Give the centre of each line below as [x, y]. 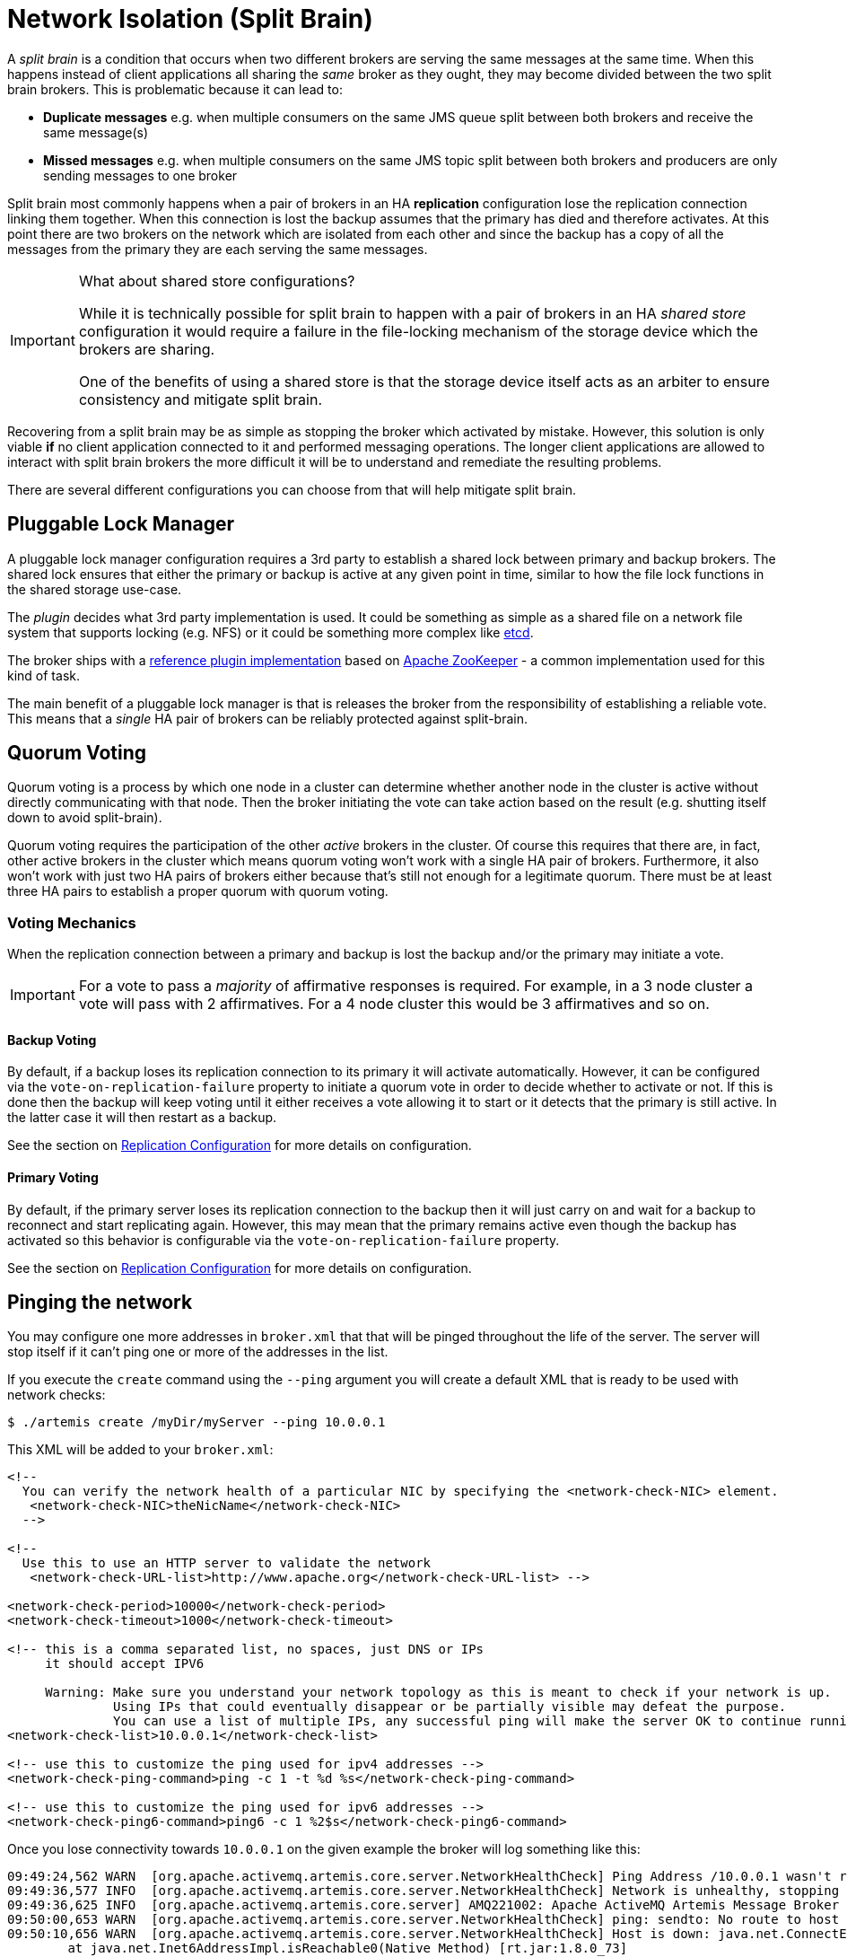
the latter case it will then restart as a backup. [142, 1118]
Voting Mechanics [72, 922]
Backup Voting [52, 1040]
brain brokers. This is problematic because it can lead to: [175, 89]
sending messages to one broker [140, 175]
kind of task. [44, 675]
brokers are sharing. [147, 349]
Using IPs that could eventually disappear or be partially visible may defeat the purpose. [450, 1707]
